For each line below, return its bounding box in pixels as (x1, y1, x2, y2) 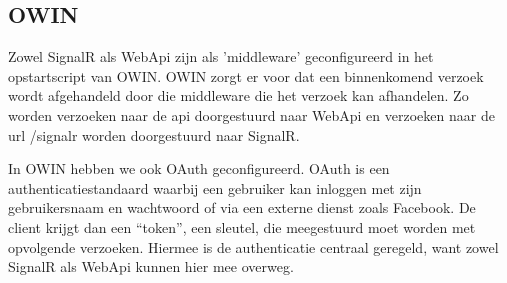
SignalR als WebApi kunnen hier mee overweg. (8, 256, 294, 277)
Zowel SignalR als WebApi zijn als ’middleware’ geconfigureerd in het (8, 46, 434, 67)
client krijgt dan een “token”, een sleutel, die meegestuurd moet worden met (8, 216, 476, 237)
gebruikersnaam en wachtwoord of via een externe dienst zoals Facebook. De (8, 197, 476, 218)
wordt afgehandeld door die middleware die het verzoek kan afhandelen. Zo (8, 85, 469, 106)
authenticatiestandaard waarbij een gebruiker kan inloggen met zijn (8, 177, 422, 198)
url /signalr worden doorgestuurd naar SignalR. (8, 124, 300, 145)
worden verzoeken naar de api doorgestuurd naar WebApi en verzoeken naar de (8, 104, 495, 125)
